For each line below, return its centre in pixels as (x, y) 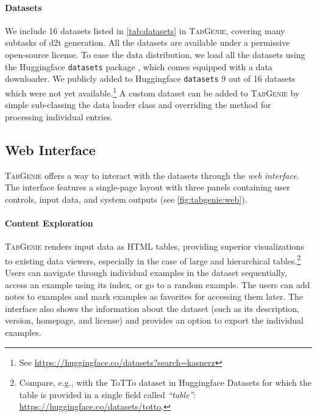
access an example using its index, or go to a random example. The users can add (158, 284)
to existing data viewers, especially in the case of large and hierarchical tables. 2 (153, 259)
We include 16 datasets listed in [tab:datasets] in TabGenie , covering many (145, 30)
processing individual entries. (59, 116)
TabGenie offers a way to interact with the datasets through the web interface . (152, 175)
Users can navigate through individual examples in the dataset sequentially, (146, 272)
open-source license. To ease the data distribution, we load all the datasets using (155, 54)
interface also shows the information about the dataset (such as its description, (152, 308)
